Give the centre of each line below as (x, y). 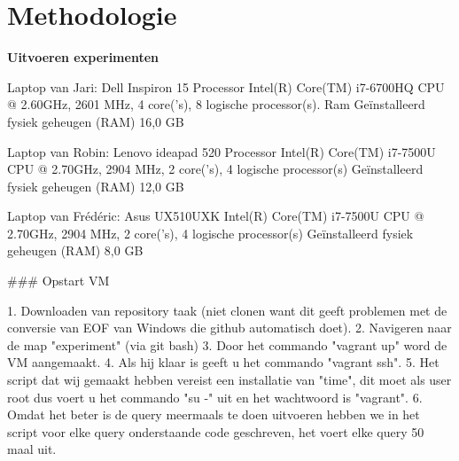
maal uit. (32, 449)
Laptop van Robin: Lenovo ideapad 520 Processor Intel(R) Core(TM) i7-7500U (222, 151)
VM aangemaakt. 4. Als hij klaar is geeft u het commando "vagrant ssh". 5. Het (223, 362)
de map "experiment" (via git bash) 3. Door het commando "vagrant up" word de (227, 344)
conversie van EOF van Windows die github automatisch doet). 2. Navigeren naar (229, 328)
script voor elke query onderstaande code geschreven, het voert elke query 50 (216, 431)
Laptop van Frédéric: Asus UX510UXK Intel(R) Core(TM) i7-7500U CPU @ (216, 216)
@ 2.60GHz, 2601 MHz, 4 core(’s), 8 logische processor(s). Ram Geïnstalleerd (216, 104)
